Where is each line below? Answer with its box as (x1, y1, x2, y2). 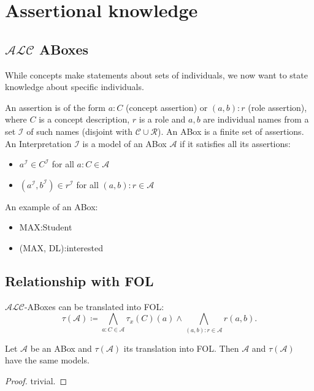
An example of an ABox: (5, 200, 98, 213)
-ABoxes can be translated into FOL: (24, 300, 164, 313)
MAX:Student (19, 221, 72, 233)
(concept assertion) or (126, 101, 208, 113)
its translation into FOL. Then (123, 341, 239, 354)
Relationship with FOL (5, 271, 154, 290)
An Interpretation (5, 137, 72, 150)
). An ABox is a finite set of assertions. (157, 124, 304, 137)
